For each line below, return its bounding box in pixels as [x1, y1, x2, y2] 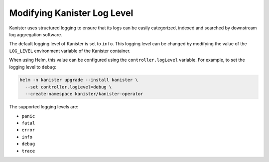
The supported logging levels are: [9, 104, 79, 110]
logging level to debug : [9, 64, 57, 70]
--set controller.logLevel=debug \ [25, 84, 112, 89]
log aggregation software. [9, 31, 62, 37]
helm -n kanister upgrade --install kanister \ [19, 77, 138, 83]
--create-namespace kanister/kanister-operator [25, 91, 143, 97]
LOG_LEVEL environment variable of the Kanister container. [9, 48, 131, 54]
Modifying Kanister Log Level [9, 7, 134, 18]
